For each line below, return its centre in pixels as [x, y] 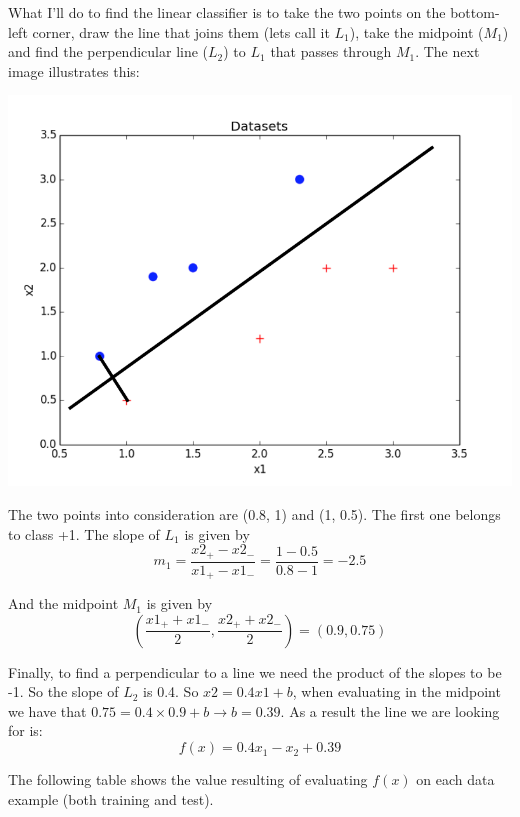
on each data [455, 779]
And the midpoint [63, 603]
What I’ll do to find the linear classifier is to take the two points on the [227, 12]
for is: [25, 730]
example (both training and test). [111, 798]
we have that [47, 710]
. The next [447, 51]
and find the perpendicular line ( [108, 51]
